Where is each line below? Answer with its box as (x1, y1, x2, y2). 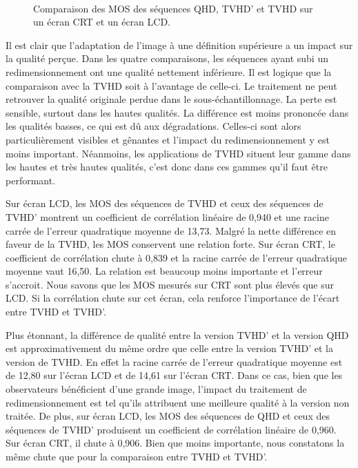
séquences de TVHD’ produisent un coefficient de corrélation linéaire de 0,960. (6, 422, 337, 436)
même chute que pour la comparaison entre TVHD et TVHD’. (6, 449, 268, 463)
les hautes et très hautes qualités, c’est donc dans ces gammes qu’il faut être (6, 159, 328, 174)
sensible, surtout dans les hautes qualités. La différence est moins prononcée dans (6, 105, 349, 119)
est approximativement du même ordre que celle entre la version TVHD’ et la (6, 341, 333, 355)
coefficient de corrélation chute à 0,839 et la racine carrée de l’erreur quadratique (6, 250, 347, 264)
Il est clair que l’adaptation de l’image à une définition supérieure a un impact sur (6, 37, 353, 52)
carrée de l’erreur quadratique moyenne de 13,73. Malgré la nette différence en (6, 223, 337, 237)
